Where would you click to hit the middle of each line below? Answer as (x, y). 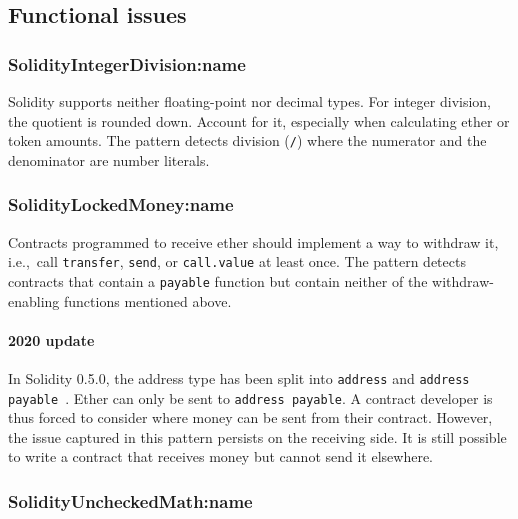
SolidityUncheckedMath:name (130, 500)
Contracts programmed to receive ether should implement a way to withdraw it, (253, 241)
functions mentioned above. (148, 300)
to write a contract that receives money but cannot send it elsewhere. (220, 456)
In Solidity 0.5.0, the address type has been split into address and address (239, 377)
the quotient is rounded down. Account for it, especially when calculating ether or (259, 120)
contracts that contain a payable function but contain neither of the (218, 280)
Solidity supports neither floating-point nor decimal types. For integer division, (249, 101)
